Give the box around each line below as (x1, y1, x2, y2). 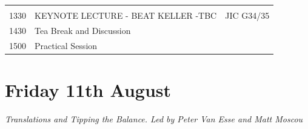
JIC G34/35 (225, 9, 270, 21)
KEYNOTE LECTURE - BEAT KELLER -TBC (35, 9, 217, 21)
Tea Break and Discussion (35, 24, 131, 36)
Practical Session (35, 39, 98, 51)
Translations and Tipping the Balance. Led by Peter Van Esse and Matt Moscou (5, 112, 303, 125)
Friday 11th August (5, 77, 172, 102)
